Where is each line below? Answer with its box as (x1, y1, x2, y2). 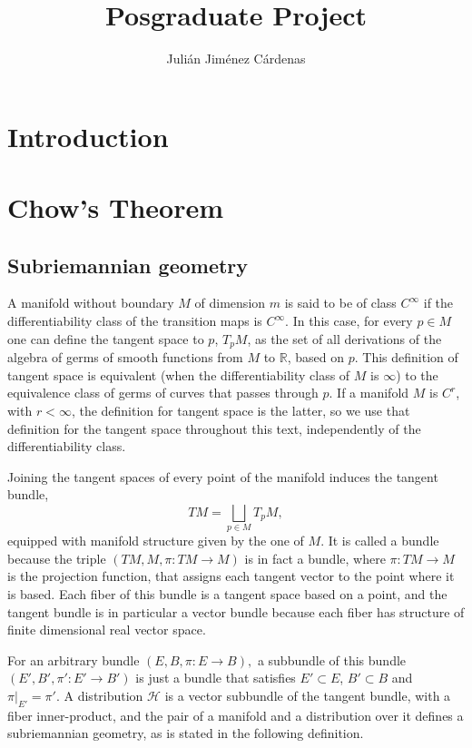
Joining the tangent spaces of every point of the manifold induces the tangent (7, 467, 438, 486)
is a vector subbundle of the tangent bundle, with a (164, 685, 451, 704)
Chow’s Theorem (7, 189, 224, 226)
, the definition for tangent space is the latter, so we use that (71, 400, 410, 419)
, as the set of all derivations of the (247, 329, 442, 348)
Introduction (7, 117, 169, 154)
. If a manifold (329, 383, 409, 402)
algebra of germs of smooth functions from (7, 348, 243, 367)
